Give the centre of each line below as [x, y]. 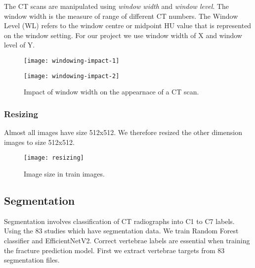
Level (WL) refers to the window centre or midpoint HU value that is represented [128, 25]
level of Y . [20, 45]
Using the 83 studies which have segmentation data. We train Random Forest [121, 231]
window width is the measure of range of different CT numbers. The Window [121, 16]
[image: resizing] [54, 158]
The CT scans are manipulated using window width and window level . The [117, 6]
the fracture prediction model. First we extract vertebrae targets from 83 [114, 250]
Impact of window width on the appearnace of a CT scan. [111, 92]
